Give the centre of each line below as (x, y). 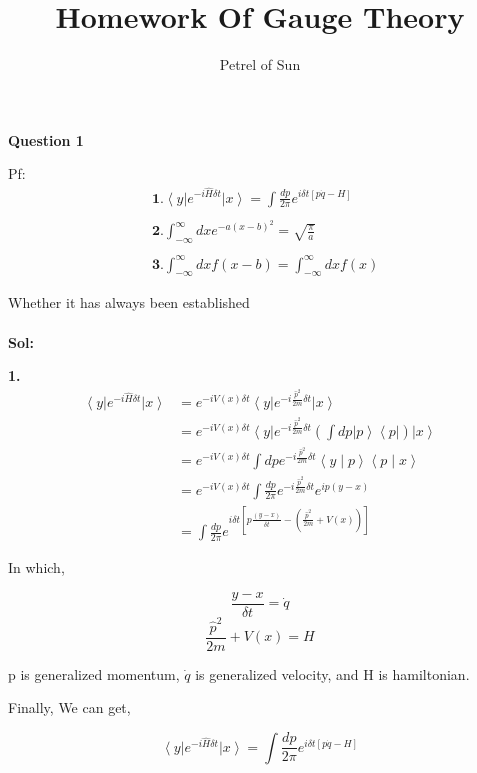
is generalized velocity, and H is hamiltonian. (332, 673)
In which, (36, 567)
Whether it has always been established (129, 302)
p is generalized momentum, (94, 673)
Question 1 (46, 139)
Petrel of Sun (260, 64)
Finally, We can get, (69, 707)
